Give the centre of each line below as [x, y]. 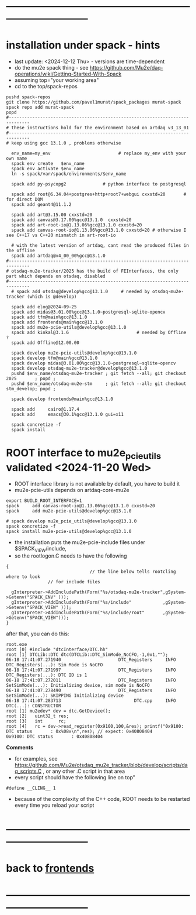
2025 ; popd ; [31, 379]
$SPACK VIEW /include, [41, 549]
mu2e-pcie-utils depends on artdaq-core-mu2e [72, 490]
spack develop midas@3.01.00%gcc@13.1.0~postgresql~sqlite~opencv [94, 363]
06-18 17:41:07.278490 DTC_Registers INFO [91, 691]
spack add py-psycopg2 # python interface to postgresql [99, 184]
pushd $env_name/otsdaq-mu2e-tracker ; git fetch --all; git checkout [99, 374]
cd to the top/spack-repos [46, 87]
